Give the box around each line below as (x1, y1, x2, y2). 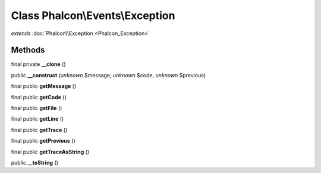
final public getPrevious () (11, 137, 75, 144)
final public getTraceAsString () (11, 148, 90, 155)
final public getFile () (11, 105, 62, 112)
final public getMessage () (11, 83, 77, 90)
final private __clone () (11, 61, 66, 68)
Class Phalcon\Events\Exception (11, 9, 175, 22)
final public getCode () (11, 93, 67, 100)
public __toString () (11, 159, 59, 166)
